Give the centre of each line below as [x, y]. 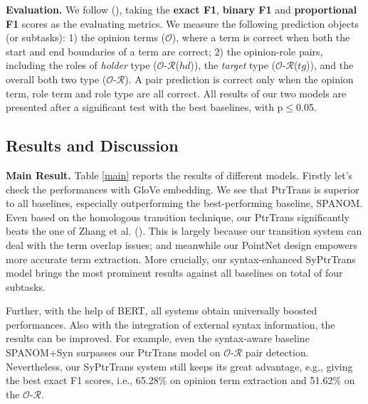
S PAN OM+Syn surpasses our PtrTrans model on [113, 352]
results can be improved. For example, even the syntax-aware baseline [158, 338]
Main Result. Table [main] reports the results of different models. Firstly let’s [179, 175]
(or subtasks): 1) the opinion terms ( [85, 37]
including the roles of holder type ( [82, 65]
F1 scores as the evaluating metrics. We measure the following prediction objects [182, 23]
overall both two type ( [56, 79]
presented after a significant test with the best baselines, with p [144, 107]
